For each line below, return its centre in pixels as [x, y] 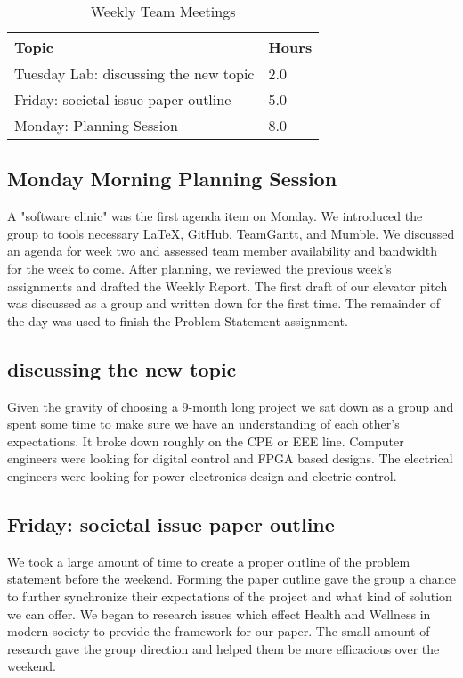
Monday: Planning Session [97, 125]
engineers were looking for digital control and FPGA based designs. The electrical [230, 458]
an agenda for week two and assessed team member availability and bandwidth [222, 251]
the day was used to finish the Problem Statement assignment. [178, 320]
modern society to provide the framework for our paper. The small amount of [219, 631]
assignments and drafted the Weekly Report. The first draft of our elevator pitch [227, 286]
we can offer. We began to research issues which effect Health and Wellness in [219, 613]
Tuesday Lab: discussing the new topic [134, 74]
